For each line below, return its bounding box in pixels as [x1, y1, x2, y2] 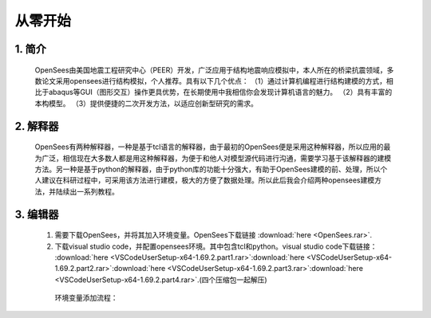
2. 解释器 [14, 120, 59, 133]
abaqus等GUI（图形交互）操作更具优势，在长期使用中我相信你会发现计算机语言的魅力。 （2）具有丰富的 [48, 88, 393, 97]
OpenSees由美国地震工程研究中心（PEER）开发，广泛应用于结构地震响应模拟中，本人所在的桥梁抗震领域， [34, 65, 387, 75]
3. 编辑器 [14, 207, 59, 221]
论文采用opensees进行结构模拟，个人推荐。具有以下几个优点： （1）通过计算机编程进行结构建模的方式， [41, 76, 387, 85]
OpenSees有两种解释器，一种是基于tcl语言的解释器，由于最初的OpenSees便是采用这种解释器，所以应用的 [34, 142, 384, 151]
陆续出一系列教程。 [55, 186, 119, 196]
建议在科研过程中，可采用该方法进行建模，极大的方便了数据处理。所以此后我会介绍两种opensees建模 [41, 175, 375, 185]
